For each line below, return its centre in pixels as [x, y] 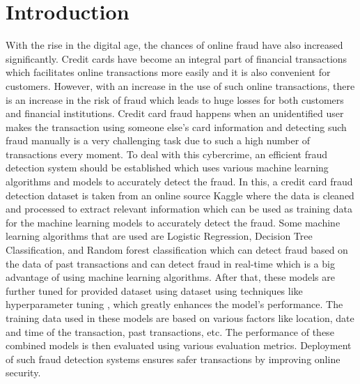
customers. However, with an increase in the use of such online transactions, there [180, 85]
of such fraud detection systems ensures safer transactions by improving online [173, 359]
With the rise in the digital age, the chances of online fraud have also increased [174, 45]
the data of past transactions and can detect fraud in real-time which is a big [170, 263]
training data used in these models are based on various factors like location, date [180, 318]
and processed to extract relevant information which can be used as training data [179, 209]
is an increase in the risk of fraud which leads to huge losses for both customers [175, 99]
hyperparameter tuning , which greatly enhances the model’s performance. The [174, 304]
